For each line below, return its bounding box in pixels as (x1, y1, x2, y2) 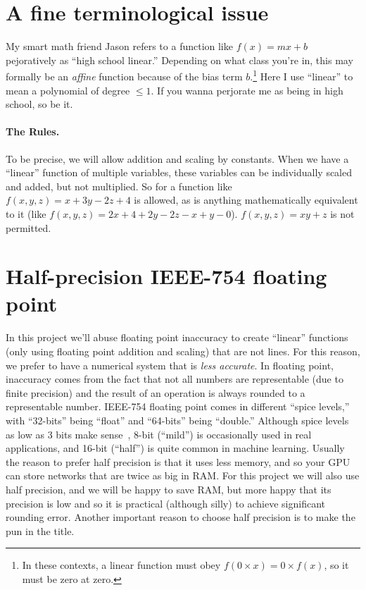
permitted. (6, 220, 51, 235)
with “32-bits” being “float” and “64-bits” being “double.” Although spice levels (6, 412, 349, 427)
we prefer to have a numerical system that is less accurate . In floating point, (6, 357, 334, 372)
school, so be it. (6, 97, 73, 111)
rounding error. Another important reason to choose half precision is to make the (6, 510, 355, 524)
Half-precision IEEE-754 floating (6, 262, 327, 290)
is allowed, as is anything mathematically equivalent (134, 192, 358, 207)
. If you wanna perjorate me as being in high (151, 82, 343, 97)
